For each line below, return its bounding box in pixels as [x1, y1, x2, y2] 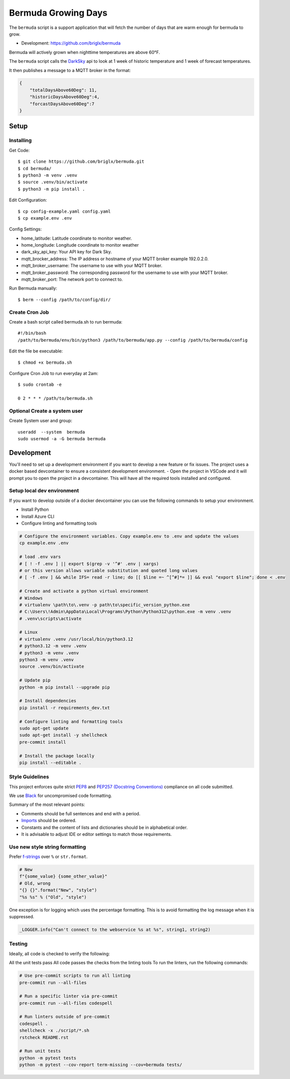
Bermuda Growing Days [9, 7, 108, 18]
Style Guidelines [9, 774, 49, 780]
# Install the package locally [19, 753, 95, 758]
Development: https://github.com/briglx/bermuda [21, 40, 121, 46]
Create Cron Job [9, 309, 49, 316]
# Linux [19, 629, 38, 635]
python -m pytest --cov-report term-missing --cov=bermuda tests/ [19, 1062, 182, 1068]
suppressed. [9, 914, 34, 920]
